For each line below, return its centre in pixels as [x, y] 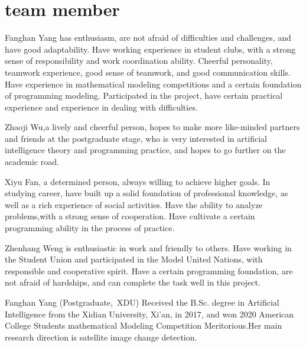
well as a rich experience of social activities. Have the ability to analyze [134, 204]
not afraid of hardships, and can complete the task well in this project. [133, 282]
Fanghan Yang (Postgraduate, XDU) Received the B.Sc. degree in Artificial [142, 302]
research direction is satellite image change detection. [101, 337]
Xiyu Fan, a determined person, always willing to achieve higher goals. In [138, 181]
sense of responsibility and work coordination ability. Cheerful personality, [139, 61]
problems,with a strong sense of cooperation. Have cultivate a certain [130, 216]
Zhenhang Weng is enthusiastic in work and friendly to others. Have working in [148, 247]
